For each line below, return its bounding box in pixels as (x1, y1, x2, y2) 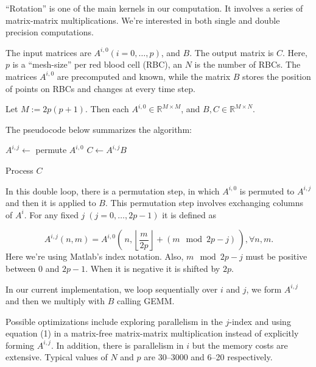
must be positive (245, 250, 307, 263)
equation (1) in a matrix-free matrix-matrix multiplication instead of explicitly (5, 327, 299, 340)
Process (5, 163, 33, 176)
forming (5, 338, 35, 351)
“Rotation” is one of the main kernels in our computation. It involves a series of (5, 2, 303, 14)
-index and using (229, 315, 291, 327)
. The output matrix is (189, 46, 274, 59)
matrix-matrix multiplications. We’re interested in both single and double (5, 13, 280, 26)
